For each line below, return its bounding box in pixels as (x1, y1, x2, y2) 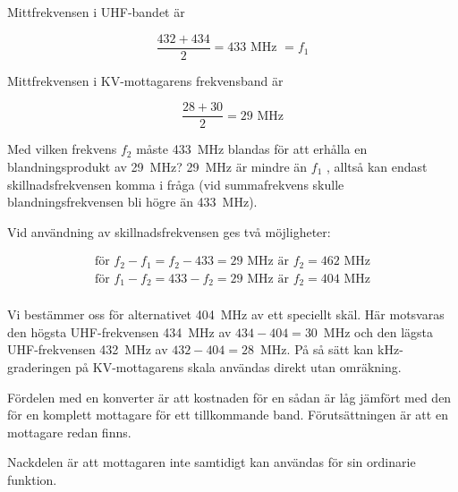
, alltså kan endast (326, 157, 428, 175)
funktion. (7, 471, 57, 489)
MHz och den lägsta (323, 322, 434, 341)
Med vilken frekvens (7, 140, 117, 158)
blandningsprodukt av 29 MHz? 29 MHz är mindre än (7, 157, 308, 175)
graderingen (7, 358, 72, 377)
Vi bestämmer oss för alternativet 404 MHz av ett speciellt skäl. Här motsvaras (7, 305, 445, 324)
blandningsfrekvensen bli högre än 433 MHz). (7, 192, 258, 211)
